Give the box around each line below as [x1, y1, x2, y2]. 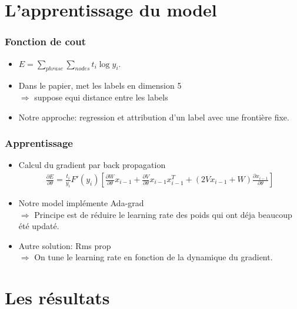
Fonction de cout [5, 34, 86, 49]
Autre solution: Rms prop [18, 239, 111, 251]
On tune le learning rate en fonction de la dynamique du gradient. [34, 251, 273, 263]
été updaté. [18, 220, 59, 232]
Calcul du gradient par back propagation [18, 159, 166, 171]
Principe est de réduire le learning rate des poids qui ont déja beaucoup [34, 208, 292, 220]
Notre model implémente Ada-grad [18, 197, 144, 209]
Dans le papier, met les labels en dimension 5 [18, 79, 182, 92]
